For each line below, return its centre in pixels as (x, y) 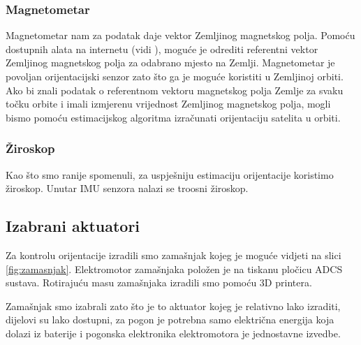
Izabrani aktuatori (73, 226)
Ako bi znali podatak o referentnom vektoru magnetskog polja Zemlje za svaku (175, 90)
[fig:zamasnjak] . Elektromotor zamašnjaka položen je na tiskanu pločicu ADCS (174, 269)
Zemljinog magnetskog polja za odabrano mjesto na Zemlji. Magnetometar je (170, 63)
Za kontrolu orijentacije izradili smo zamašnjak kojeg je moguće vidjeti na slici (174, 255)
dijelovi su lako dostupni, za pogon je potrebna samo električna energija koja (170, 320)
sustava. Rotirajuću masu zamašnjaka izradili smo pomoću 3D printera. (159, 282)
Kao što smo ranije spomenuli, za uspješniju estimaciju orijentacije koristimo (170, 174)
